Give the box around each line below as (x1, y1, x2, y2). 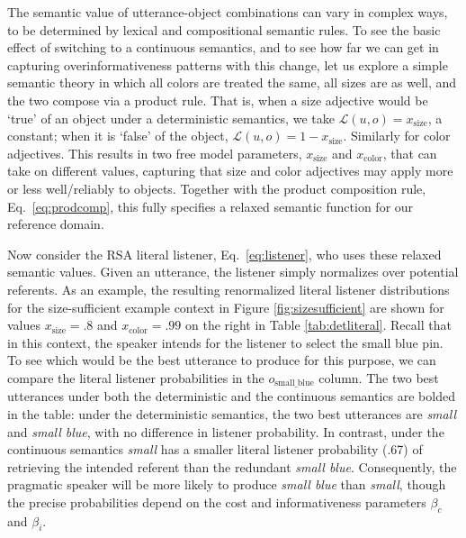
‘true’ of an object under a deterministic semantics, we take (7, 108, 335, 127)
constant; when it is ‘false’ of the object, (7, 126, 229, 145)
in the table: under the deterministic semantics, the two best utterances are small (7, 404, 456, 423)
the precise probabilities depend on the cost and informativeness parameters (7, 492, 426, 511)
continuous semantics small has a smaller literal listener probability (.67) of (7, 440, 423, 459)
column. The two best (318, 368, 439, 387)
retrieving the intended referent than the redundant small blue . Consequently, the (7, 457, 457, 476)
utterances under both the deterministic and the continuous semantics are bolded (7, 387, 455, 406)
